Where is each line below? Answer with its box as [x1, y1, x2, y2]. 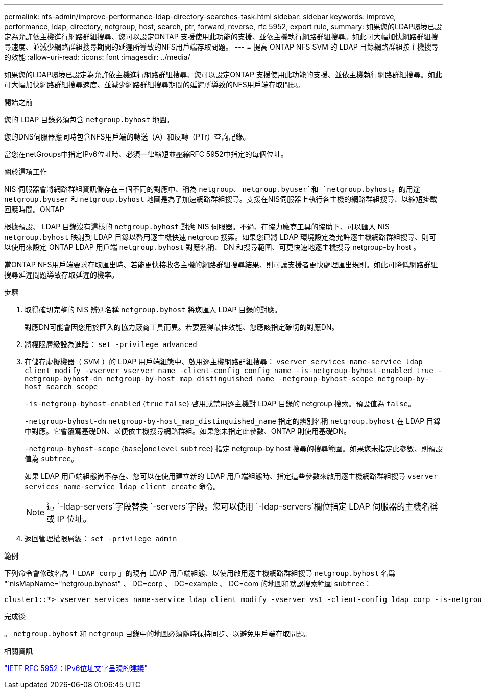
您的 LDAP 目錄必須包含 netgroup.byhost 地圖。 [4, 115, 174, 124]
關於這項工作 [4, 167, 47, 176]
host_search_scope [25, 383, 98, 391]
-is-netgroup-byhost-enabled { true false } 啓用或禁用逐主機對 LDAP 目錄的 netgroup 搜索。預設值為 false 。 [25, 399, 415, 408]
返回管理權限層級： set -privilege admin [25, 534, 177, 543]
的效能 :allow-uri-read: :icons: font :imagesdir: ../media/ [4, 53, 190, 61]
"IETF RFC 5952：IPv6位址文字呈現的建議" [4, 664, 148, 673]
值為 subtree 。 [25, 454, 78, 463]
